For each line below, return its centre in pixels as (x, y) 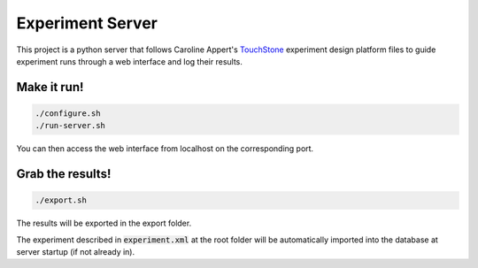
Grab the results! (64, 174)
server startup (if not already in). (76, 252)
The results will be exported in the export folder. (104, 223)
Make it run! (50, 87)
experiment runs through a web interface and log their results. (130, 61)
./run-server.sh (70, 126)
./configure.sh (68, 113)
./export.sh (61, 200)
